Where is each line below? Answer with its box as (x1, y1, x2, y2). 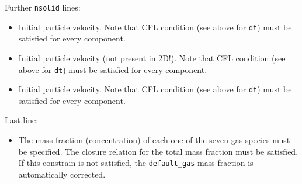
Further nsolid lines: (5, 1, 81, 13)
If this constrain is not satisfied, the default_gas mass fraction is (18, 157, 254, 169)
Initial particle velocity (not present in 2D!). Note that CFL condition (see (18, 51, 286, 64)
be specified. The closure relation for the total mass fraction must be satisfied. (18, 145, 298, 157)
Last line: (5, 114, 39, 126)
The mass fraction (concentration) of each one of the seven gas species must (18, 134, 290, 145)
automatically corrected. (18, 168, 106, 180)
